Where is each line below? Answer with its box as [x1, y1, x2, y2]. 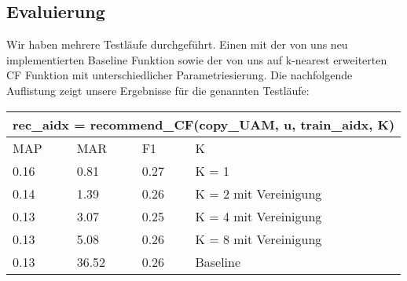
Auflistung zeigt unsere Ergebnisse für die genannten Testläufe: [6, 82, 310, 98]
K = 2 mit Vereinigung [195, 184, 322, 203]
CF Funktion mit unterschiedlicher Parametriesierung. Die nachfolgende [6, 67, 353, 83]
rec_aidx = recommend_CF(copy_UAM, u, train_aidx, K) [13, 115, 395, 133]
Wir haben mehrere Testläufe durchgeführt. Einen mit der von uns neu [6, 36, 348, 53]
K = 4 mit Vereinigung [195, 206, 322, 225]
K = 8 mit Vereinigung [195, 229, 322, 248]
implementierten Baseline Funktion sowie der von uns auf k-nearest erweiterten [6, 51, 387, 68]
